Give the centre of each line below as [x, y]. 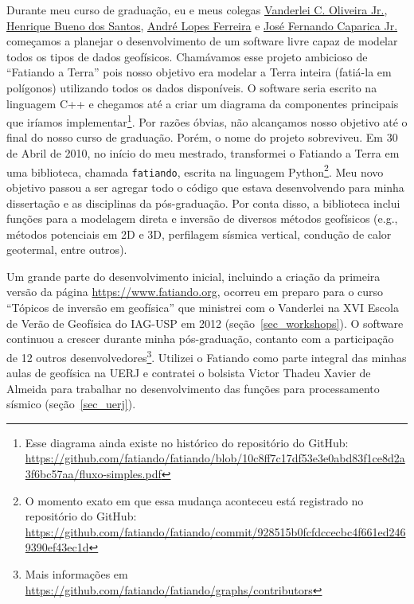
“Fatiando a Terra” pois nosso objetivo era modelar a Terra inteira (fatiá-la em [199, 72]
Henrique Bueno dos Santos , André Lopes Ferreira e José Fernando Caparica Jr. [202, 25]
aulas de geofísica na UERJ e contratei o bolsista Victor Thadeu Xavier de [189, 373]
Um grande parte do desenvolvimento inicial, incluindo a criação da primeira [193, 276]
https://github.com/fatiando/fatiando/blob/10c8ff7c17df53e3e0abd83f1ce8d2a [215, 458]
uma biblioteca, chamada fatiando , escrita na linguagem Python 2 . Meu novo [195, 170]
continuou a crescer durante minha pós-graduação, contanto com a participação [200, 339]
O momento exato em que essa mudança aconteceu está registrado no [194, 500]
